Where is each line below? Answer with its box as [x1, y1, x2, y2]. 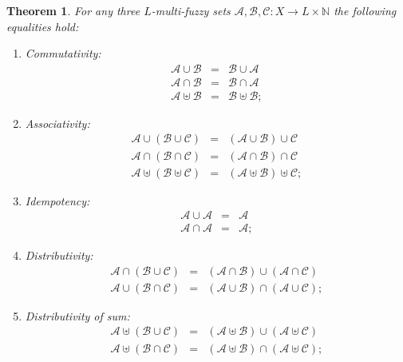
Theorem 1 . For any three [6, 2, 140, 18]
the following [334, 2, 397, 18]
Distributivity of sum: [25, 307, 130, 324]
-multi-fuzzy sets [151, 2, 231, 18]
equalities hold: [6, 18, 79, 34]
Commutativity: [25, 45, 101, 62]
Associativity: [25, 114, 90, 131]
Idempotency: [25, 192, 90, 209]
